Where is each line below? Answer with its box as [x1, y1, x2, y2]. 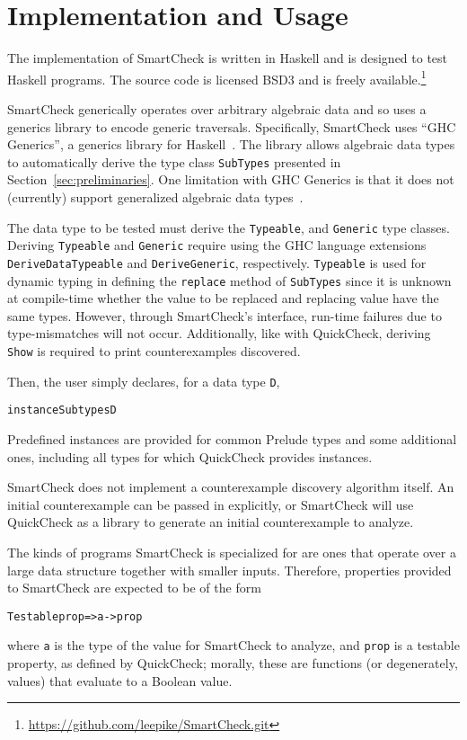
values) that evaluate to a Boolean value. [7, 671, 233, 690]
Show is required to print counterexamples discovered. [7, 342, 301, 360]
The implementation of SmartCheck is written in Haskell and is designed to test [7, 49, 448, 67]
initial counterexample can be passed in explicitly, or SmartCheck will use [7, 495, 414, 513]
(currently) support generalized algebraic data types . [7, 188, 304, 206]
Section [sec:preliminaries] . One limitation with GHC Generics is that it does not [7, 170, 454, 189]
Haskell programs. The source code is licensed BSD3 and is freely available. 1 [7, 67, 427, 88]
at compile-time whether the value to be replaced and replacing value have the [7, 289, 439, 308]
